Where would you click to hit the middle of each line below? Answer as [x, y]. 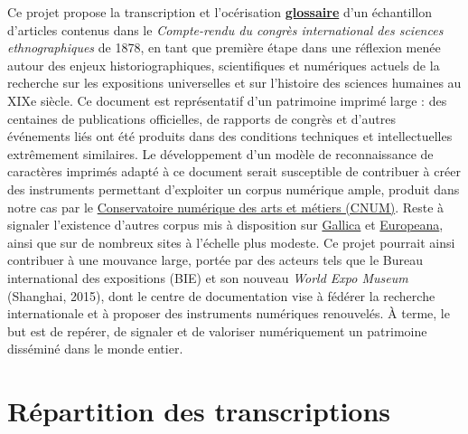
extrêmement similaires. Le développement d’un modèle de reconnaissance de [220, 153]
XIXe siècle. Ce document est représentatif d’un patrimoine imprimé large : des [227, 100]
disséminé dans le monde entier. [95, 349]
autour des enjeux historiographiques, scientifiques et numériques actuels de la [224, 65]
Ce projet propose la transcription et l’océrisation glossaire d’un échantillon [220, 12]
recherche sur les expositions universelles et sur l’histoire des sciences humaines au [234, 83]
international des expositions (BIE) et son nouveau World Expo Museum [208, 277]
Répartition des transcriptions [199, 411]
